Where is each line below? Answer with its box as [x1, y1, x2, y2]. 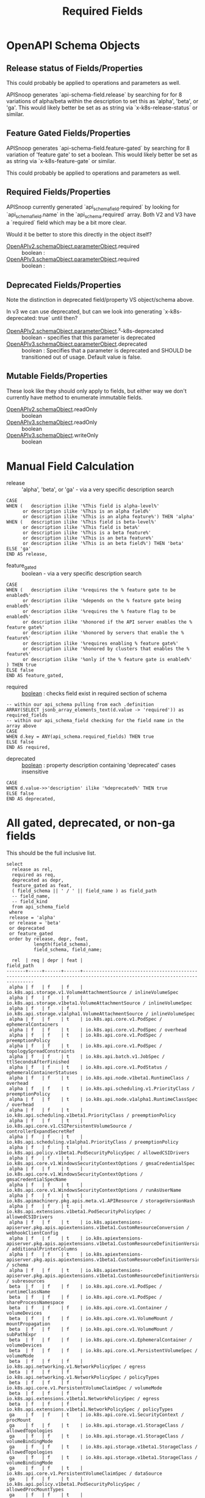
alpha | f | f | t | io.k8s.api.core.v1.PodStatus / [9, 1064, 168, 1070]
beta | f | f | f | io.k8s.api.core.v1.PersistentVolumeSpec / [9, 1348, 198, 1354]
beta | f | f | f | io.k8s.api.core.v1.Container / [9, 1305, 168, 1311]
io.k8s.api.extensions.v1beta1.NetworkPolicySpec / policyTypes [6, 1406, 173, 1412]
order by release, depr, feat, [9, 936, 88, 942]
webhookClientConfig [6, 1230, 59, 1237]
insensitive [21, 768, 49, 775]
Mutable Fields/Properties [6, 371, 108, 381]
